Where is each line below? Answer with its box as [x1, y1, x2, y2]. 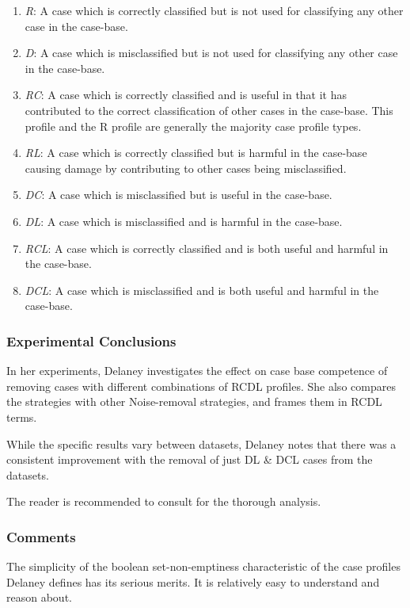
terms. [6, 408, 37, 425]
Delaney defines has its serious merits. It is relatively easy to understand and [6, 573, 380, 590]
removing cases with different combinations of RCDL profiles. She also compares [6, 377, 396, 394]
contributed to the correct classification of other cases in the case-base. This [25, 101, 393, 118]
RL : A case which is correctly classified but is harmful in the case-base [25, 144, 367, 161]
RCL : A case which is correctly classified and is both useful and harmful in [25, 239, 389, 256]
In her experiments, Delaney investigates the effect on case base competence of [6, 362, 388, 379]
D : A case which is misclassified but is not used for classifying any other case [25, 44, 398, 61]
